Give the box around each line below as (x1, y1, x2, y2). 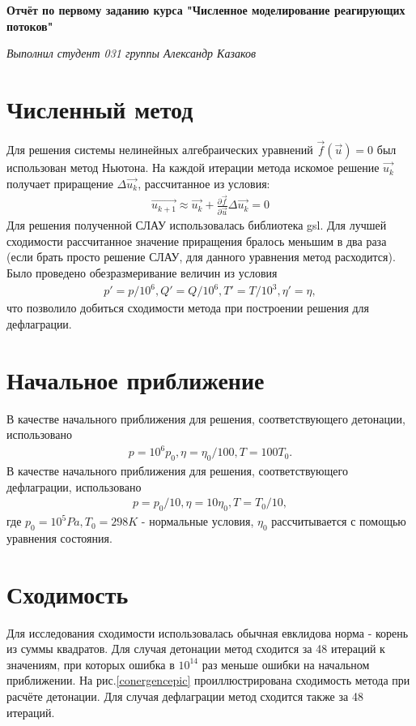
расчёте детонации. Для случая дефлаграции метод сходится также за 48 (6, 687, 363, 704)
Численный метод (6, 92, 193, 125)
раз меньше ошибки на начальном (202, 655, 370, 672)
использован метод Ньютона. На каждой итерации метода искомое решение (6, 159, 380, 176)
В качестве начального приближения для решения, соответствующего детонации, (6, 410, 405, 427)
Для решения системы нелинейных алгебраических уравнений (6, 141, 313, 158)
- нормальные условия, (141, 513, 254, 530)
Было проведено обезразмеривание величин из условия (6, 264, 278, 281)
